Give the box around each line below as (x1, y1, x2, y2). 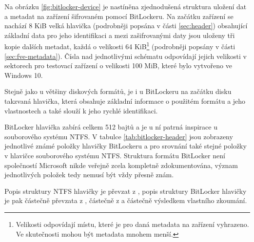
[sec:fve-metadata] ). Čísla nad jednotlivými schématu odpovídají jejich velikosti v (4, 51, 247, 61)
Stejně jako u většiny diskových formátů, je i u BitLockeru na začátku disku (4, 86, 232, 96)
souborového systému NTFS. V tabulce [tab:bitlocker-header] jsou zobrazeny (4, 131, 233, 141)
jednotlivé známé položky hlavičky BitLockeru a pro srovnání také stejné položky (4, 141, 247, 151)
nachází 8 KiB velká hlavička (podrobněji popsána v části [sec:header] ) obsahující (4, 20, 248, 31)
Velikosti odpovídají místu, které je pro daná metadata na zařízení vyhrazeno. (16, 219, 249, 229)
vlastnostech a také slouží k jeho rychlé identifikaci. (4, 105, 158, 115)
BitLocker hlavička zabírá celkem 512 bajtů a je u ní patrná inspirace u (4, 122, 217, 132)
